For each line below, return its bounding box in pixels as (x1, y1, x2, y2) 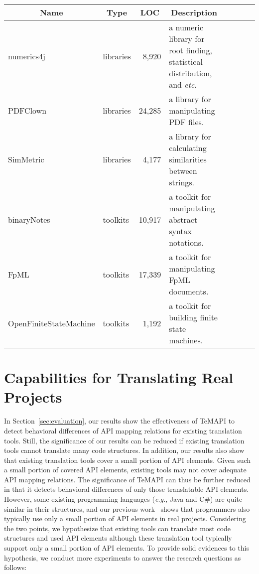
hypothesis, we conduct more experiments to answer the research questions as (4, 552, 241, 563)
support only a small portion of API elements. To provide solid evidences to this (4, 543, 249, 553)
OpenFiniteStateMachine (8, 317, 95, 329)
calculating (169, 142, 207, 153)
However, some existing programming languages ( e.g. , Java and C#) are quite (4, 494, 243, 504)
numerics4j (8, 50, 45, 62)
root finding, (169, 44, 212, 56)
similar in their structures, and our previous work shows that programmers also (4, 503, 250, 514)
